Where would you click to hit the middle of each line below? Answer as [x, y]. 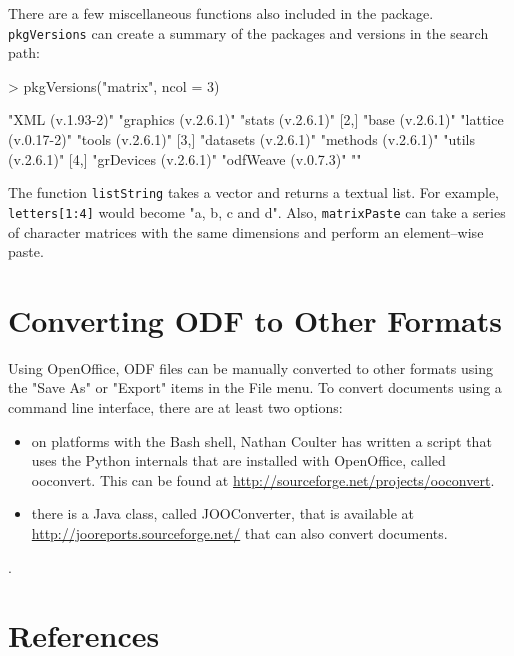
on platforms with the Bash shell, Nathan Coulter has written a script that [261, 440]
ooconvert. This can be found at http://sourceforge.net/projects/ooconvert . [263, 479]
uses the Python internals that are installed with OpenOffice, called [238, 460]
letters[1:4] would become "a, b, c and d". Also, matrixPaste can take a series [257, 211]
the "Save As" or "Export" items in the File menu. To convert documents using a [255, 387]
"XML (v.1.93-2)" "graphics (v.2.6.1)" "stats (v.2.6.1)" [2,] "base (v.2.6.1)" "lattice [256, 119]
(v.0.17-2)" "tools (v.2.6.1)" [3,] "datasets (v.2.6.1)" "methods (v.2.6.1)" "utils [241, 139]
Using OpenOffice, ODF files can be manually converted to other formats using [250, 367]
